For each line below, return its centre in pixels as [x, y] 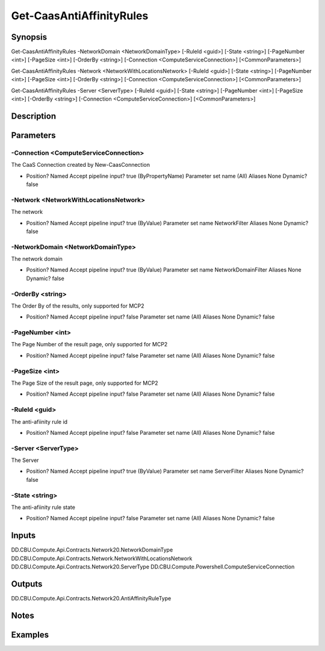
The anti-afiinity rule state [43, 507]
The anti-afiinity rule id [39, 422]
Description [34, 116]
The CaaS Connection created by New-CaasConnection [81, 165]
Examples [30, 634]
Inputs [23, 536]
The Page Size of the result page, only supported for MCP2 [85, 383]
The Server [25, 460]
